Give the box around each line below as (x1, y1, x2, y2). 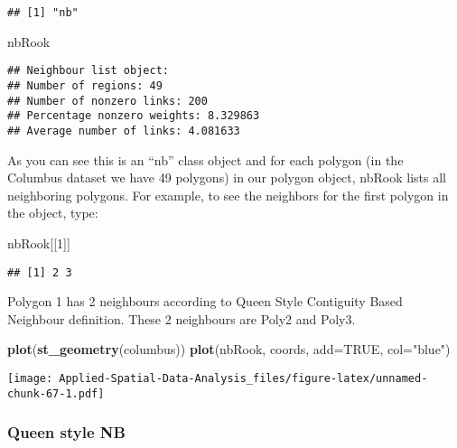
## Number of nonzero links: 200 (7, 94, 208, 107)
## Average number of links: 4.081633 (7, 124, 240, 137)
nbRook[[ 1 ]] (7, 233, 70, 252)
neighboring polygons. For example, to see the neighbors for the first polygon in (7, 185, 449, 204)
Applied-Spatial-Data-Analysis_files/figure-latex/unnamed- (59, 371, 428, 385)
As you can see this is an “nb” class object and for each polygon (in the (7, 150, 404, 169)
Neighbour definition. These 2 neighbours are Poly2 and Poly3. (7, 309, 356, 328)
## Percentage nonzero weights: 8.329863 (7, 109, 260, 123)
